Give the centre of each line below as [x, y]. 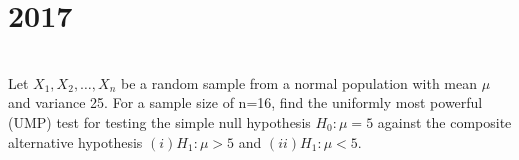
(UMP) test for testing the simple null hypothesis [159, 121]
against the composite [444, 121]
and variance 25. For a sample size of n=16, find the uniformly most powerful [245, 102]
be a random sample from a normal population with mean [299, 82]
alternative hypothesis [75, 141]
